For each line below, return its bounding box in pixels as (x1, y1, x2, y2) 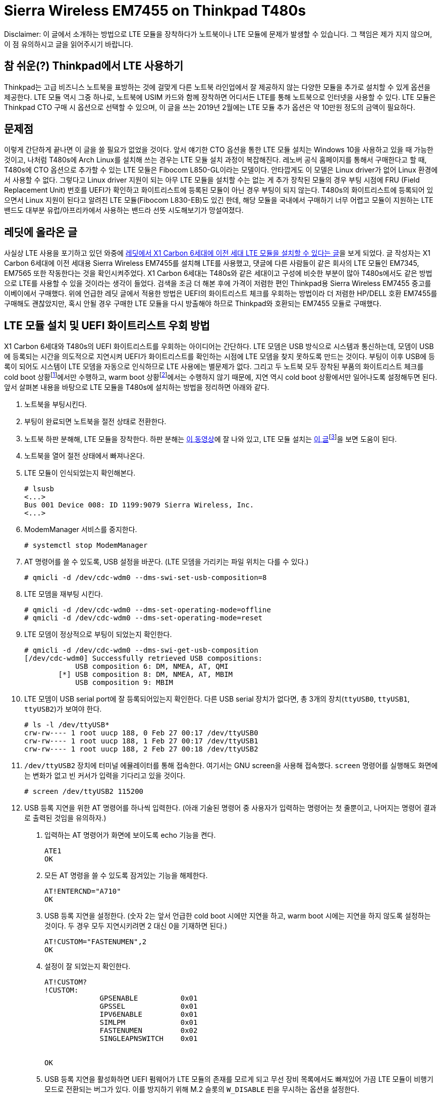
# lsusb (24, 485, 54, 493)
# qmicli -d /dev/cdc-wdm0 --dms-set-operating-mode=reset (24, 614, 263, 622)
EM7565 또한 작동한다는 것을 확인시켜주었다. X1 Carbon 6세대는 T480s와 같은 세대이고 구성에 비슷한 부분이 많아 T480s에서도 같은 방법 (4, 269, 432, 278)
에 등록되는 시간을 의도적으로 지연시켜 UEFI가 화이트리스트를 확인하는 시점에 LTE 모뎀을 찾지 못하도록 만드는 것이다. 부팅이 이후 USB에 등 (4, 352, 435, 361)
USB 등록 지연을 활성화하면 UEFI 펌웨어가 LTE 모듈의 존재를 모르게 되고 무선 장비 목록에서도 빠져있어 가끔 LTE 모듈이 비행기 (44, 1075, 433, 1084)
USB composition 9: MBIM (75, 678, 174, 687)
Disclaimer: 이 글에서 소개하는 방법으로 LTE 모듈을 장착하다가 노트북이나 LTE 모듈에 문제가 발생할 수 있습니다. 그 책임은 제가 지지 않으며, (4, 29, 432, 38)
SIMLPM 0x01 (99, 1018, 198, 1027)
